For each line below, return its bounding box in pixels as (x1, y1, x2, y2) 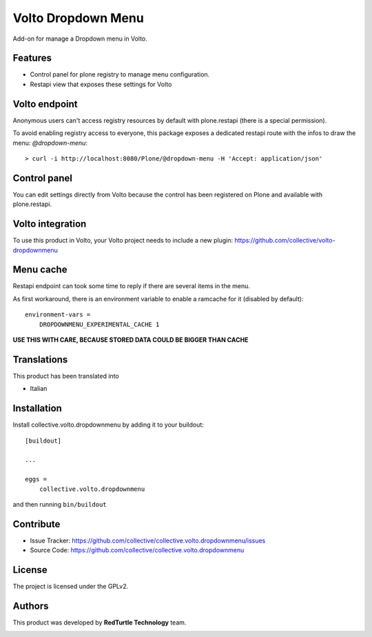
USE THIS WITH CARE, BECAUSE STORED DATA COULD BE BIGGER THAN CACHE (12, 335, 249, 344)
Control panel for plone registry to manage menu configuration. (30, 70, 210, 79)
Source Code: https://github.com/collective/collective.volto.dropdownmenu (30, 546, 245, 554)
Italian (30, 385, 48, 393)
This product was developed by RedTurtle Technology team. (12, 618, 187, 627)
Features (12, 52, 52, 64)
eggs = (25, 476, 48, 483)
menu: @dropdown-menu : (12, 139, 87, 147)
